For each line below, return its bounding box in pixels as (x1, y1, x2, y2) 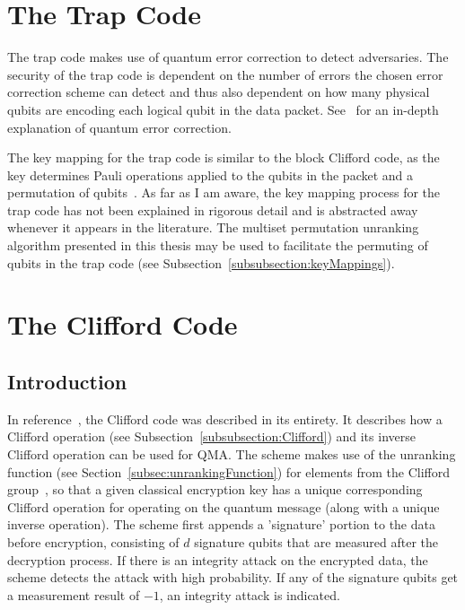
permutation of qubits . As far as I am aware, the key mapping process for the (7, 183, 441, 202)
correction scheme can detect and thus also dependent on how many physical (7, 83, 430, 101)
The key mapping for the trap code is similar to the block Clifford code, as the (7, 148, 440, 167)
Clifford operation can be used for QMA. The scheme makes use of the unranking (7, 445, 456, 464)
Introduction (7, 368, 127, 396)
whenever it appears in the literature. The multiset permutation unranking (7, 218, 419, 237)
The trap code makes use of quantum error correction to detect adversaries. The (7, 48, 449, 66)
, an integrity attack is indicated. (159, 585, 340, 604)
